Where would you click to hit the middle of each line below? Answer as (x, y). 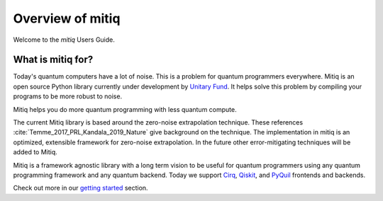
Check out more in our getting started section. (81, 188)
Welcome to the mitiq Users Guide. (64, 40)
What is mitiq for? (53, 60)
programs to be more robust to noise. (68, 96)
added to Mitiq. (35, 152)
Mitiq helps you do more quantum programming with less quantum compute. (125, 109)
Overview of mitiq (67, 18)
